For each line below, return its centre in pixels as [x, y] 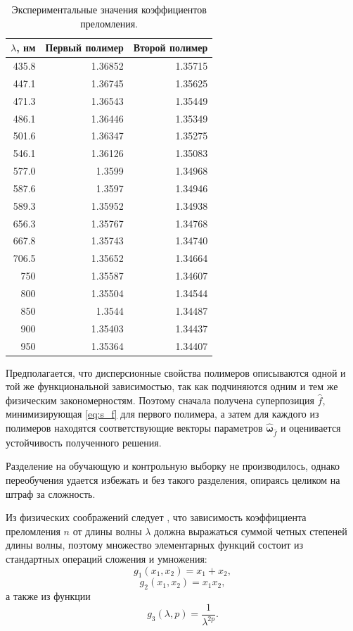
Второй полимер [171, 48]
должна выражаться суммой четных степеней [251, 531]
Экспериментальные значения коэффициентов [109, 9]
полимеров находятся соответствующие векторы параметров [134, 427]
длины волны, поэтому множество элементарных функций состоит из [155, 545]
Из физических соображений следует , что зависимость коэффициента [156, 517]
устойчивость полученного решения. [84, 442]
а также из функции [48, 596]
